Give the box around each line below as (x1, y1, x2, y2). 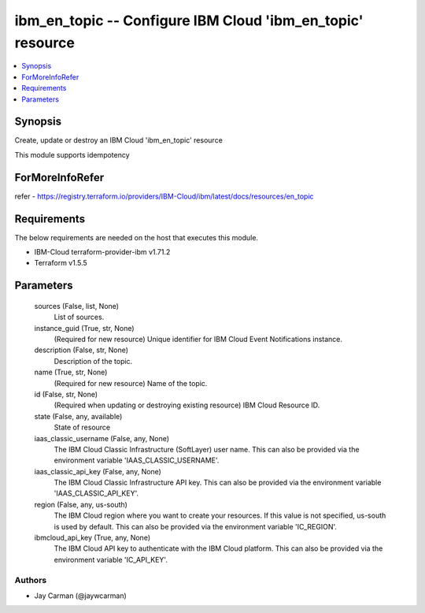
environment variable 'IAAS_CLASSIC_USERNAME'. (54, 455, 220, 465)
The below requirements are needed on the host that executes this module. (14, 232, 259, 242)
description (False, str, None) (34, 345, 129, 355)
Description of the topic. (54, 356, 133, 366)
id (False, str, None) (34, 389, 98, 399)
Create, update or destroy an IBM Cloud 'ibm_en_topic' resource (14, 136, 224, 145)
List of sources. (54, 312, 105, 322)
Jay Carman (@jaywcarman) (34, 591, 128, 600)
